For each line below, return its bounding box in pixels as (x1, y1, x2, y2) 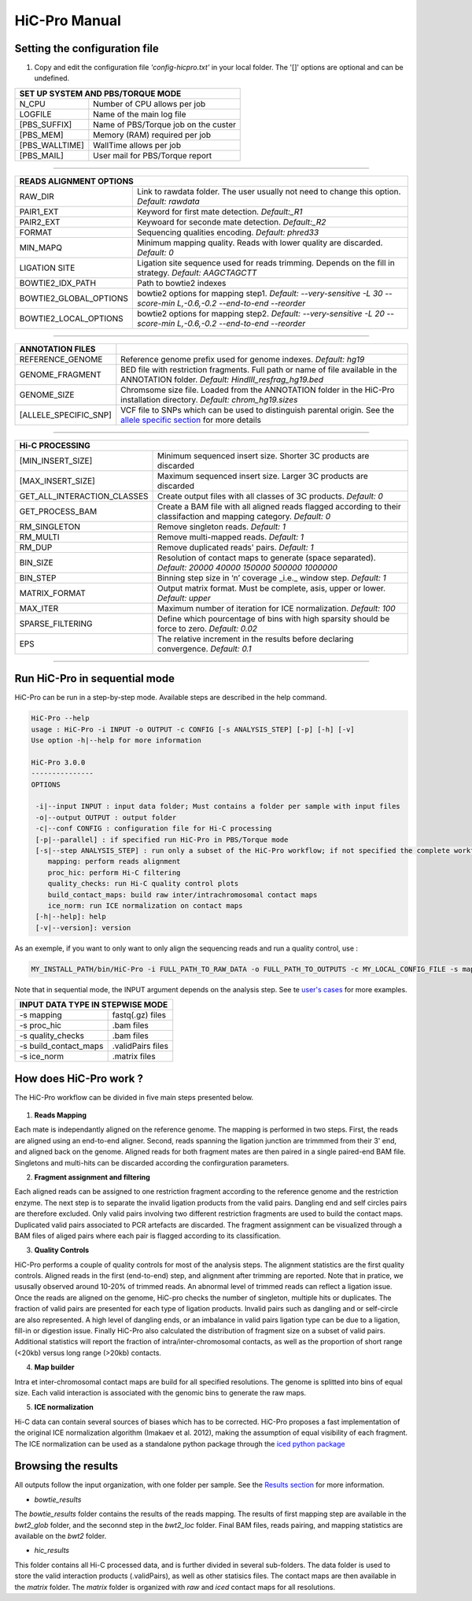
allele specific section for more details (120, 414, 262, 425)
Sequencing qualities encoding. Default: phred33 (136, 227, 319, 238)
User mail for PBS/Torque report (93, 150, 212, 161)
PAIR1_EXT (19, 206, 59, 217)
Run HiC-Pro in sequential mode (14, 672, 175, 685)
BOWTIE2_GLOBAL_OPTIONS (19, 292, 129, 303)
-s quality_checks (19, 1030, 84, 1041)
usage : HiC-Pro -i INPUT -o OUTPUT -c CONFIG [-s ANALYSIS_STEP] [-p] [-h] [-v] (31, 725, 356, 734)
